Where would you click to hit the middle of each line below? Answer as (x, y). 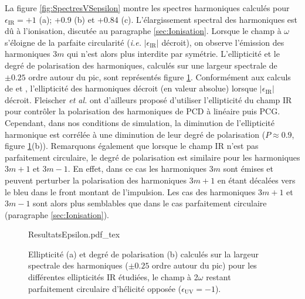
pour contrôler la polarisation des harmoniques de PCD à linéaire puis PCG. (143, 111)
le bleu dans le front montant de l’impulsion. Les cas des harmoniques (130, 191)
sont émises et (248, 169)
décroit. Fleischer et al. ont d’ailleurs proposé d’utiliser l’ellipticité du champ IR (148, 99)
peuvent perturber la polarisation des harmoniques (96, 180)
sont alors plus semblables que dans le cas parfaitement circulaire (150, 203)
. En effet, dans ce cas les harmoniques (137, 169)
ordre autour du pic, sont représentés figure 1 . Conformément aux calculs (160, 77)
